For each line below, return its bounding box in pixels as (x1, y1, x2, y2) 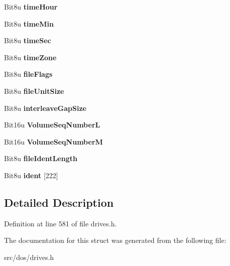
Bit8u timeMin (4, 18, 54, 29)
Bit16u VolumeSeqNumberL (4, 119, 100, 130)
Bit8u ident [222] (4, 170, 58, 180)
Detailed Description (4, 194, 114, 210)
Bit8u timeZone (4, 52, 57, 62)
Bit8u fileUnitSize (4, 85, 64, 96)
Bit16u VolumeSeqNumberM (4, 136, 103, 147)
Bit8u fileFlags (4, 69, 53, 79)
